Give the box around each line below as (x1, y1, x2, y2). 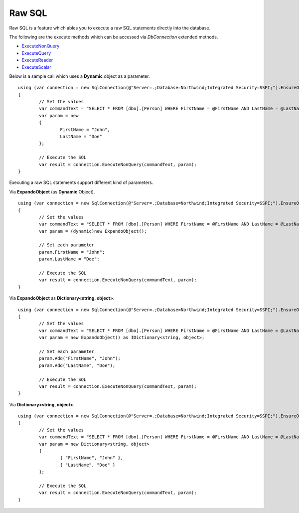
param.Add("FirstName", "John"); (39, 355, 121, 361)
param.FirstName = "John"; (39, 249, 105, 255)
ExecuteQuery (21, 50, 51, 56)
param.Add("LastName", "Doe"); (39, 362, 116, 368)
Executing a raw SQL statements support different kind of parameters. (9, 179, 153, 185)
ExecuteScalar (21, 64, 52, 70)
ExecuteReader (21, 57, 53, 63)
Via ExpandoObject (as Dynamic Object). (9, 188, 95, 194)
